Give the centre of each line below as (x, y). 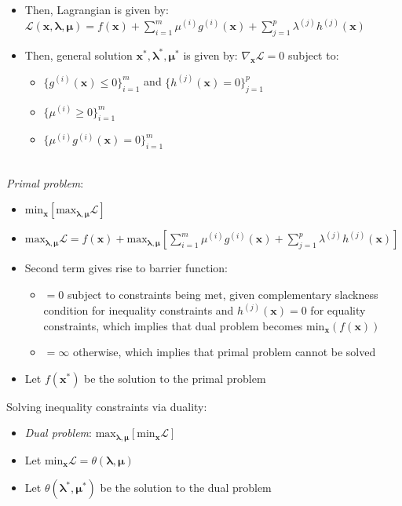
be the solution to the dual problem (186, 488)
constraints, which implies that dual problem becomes (173, 325)
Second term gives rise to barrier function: (126, 268)
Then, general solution (79, 55)
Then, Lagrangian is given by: (97, 9)
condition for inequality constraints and (139, 310)
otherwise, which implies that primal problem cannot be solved (224, 352)
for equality (338, 310)
